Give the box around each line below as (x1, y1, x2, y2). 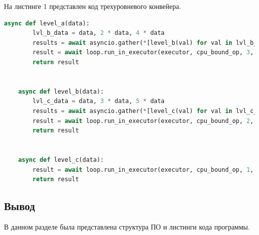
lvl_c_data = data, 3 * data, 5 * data (32, 98, 165, 105)
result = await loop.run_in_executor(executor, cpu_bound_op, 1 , (32, 166, 254, 173)
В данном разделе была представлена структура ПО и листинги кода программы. (4, 221, 250, 232)
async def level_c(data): (18, 156, 104, 163)
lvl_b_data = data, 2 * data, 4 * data (32, 29, 165, 37)
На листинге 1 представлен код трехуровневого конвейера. (4, 1, 181, 11)
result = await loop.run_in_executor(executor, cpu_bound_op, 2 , (32, 117, 254, 124)
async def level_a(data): (4, 19, 90, 27)
